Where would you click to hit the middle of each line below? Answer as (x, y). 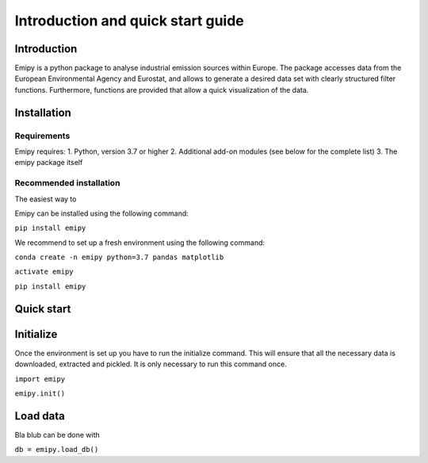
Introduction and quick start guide (130, 21)
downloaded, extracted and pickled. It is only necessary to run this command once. (151, 364)
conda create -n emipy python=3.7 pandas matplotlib (119, 257)
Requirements (42, 136)
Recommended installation (67, 183)
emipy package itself (49, 163)
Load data (40, 416)
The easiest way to (46, 199)
